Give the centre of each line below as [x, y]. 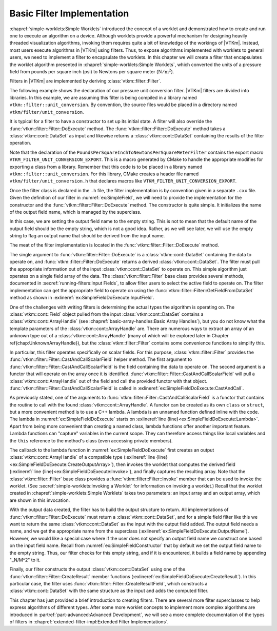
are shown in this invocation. [40, 500]
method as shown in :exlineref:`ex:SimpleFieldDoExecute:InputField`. [82, 298]
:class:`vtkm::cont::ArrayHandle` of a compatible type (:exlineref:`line [82, 457]
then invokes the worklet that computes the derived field [176, 464]
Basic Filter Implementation [69, 13]
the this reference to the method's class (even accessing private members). [91, 440]
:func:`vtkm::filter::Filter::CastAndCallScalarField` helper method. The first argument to [101, 359]
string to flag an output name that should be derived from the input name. [87, 236]
